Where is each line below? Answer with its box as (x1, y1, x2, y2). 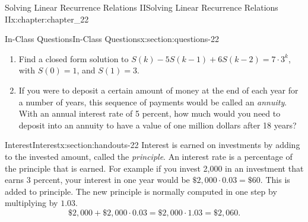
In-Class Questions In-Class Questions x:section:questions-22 (5, 33, 219, 45)
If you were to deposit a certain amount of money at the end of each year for (18, 83, 299, 96)
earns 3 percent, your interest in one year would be (5, 173, 190, 186)
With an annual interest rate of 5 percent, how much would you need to (18, 107, 281, 120)
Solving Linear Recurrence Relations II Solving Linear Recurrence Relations (5, 1, 278, 13)
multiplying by (5, 197, 58, 209)
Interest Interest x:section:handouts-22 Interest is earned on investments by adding (5, 139, 300, 151)
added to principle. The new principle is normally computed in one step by (5, 185, 277, 197)
